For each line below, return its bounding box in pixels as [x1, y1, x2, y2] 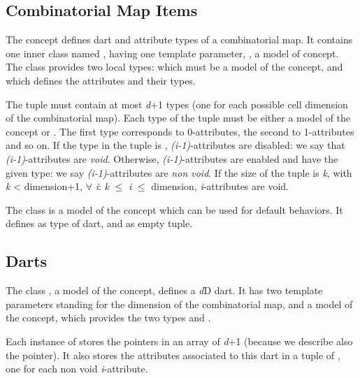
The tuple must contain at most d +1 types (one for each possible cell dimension [6, 96, 348, 111]
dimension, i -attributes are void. [151, 179, 289, 194]
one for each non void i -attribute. [6, 361, 148, 376]
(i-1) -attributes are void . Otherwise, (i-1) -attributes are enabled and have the [6, 151, 338, 166]
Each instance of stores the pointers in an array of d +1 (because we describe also [6, 333, 353, 348]
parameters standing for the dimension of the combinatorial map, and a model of [6, 296, 353, 311]
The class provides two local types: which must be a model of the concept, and [6, 59, 343, 74]
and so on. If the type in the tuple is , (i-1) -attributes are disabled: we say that [6, 138, 345, 152]
